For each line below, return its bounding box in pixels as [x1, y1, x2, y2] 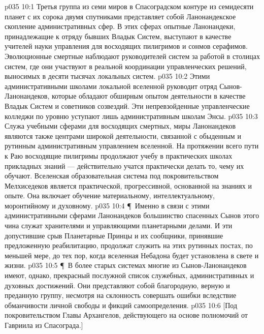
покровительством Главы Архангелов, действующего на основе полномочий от [5, 310, 248, 320]
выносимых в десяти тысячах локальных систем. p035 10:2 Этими [5, 71, 210, 81]
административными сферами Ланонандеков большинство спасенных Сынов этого [5, 210, 259, 221]
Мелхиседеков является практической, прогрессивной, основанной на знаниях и [5, 180, 252, 191]
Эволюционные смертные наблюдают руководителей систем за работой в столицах [5, 50, 260, 61]
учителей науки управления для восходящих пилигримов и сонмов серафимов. [5, 41, 248, 51]
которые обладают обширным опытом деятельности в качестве [51, 90, 246, 101]
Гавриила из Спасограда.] [5, 320, 83, 330]
